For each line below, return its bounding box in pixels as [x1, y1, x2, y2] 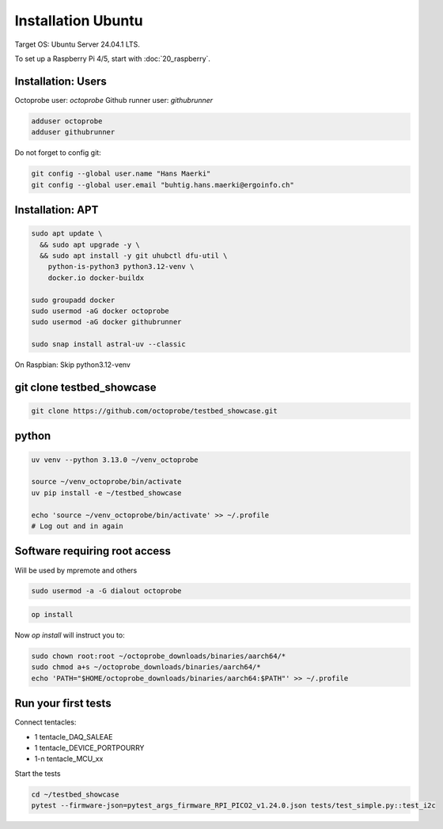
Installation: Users [14, 74, 107, 88]
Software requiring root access [14, 544, 172, 558]
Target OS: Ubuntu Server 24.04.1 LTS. [14, 40, 140, 49]
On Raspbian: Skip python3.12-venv [14, 360, 131, 369]
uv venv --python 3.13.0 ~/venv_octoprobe [31, 455, 199, 464]
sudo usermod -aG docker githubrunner [31, 317, 182, 327]
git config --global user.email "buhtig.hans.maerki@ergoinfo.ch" [31, 180, 294, 189]
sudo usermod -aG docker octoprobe [31, 306, 169, 316]
